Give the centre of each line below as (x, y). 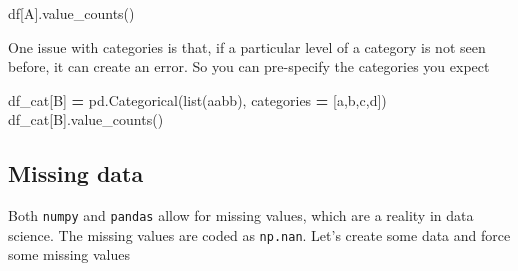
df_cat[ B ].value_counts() (86, 119)
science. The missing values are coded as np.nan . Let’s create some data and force (259, 234)
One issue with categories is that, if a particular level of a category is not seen (247, 46)
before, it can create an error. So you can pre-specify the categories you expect (249, 66)
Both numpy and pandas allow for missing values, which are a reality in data (241, 215)
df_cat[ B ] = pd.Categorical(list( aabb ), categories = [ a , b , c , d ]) (197, 99)
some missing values (69, 254)
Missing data (76, 173)
